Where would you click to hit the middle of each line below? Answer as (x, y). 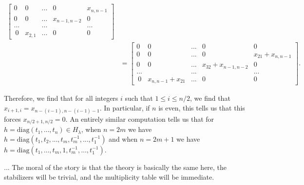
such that (139, 98)
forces (12, 119)
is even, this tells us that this (202, 107)
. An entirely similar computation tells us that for (140, 119)
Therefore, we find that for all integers (61, 98)
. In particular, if (125, 107)
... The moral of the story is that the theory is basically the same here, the (115, 167)
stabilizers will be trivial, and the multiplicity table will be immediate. (109, 176)
